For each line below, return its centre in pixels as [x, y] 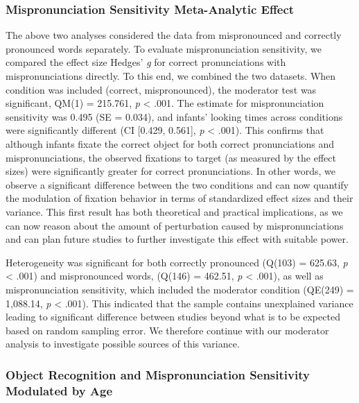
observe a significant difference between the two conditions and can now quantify [177, 184]
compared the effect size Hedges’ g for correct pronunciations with [146, 62]
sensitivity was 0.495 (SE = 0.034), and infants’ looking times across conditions [174, 116]
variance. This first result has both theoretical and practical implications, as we [174, 211]
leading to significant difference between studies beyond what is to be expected [173, 317]
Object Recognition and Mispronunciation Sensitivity [158, 374]
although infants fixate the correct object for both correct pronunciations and [170, 143]
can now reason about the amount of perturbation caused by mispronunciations [175, 225]
